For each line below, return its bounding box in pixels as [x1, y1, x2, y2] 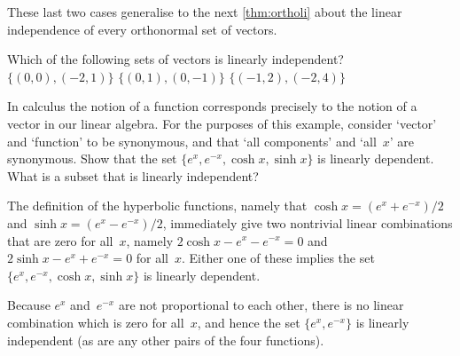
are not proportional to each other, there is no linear [118, 296, 404, 314]
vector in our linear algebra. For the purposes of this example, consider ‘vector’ [7, 114, 437, 132]
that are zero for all [7, 231, 113, 249]
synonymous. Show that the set [7, 149, 177, 168]
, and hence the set [197, 312, 300, 331]
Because [7, 296, 51, 314]
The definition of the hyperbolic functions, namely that [7, 196, 308, 215]
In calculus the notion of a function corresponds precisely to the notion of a [7, 97, 417, 115]
